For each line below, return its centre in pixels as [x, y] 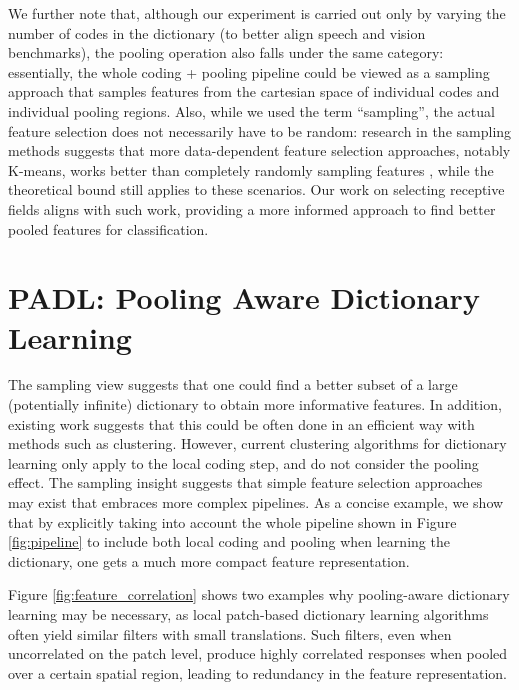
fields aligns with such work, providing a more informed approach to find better [252, 208]
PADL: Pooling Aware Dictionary [244, 297]
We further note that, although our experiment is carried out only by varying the [257, 13]
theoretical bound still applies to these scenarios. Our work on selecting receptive [256, 189]
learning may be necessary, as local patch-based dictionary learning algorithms [248, 613]
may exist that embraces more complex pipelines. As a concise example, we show [256, 502]
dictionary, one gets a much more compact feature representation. [209, 560]
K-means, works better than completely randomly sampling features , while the [251, 169]
